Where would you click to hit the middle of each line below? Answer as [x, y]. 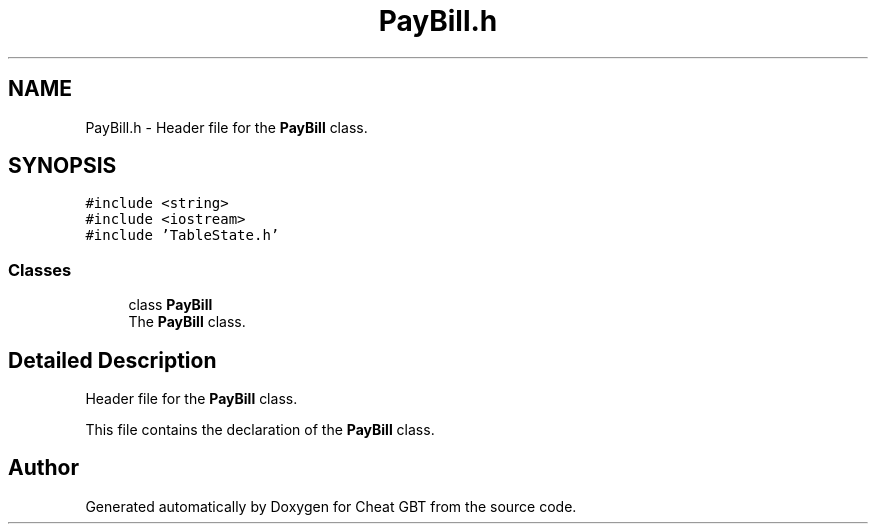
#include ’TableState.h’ [182, 235]
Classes [40, 269]
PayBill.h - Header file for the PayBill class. [226, 127]
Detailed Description [112, 360]
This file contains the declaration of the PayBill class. [260, 430]
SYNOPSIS [62, 166]
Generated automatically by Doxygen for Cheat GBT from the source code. [331, 506]
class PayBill [170, 305]
